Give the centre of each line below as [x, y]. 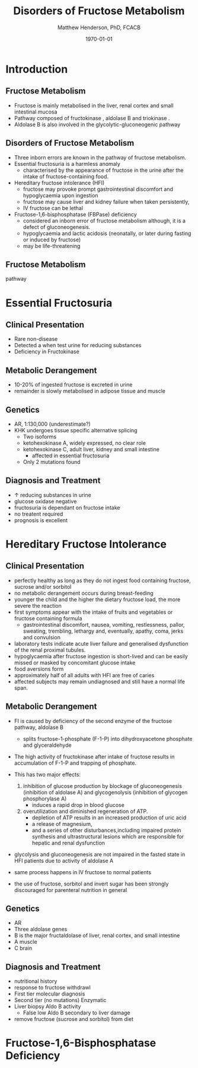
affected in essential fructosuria [71, 456]
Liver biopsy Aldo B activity [47, 1007]
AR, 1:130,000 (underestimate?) [52, 424]
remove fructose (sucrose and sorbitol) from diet [74, 1019]
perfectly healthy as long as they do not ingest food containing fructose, [102, 580]
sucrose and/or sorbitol [43, 586]
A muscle [25, 942]
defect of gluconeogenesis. [57, 227]
